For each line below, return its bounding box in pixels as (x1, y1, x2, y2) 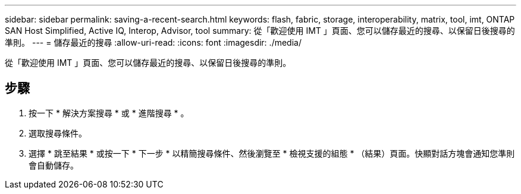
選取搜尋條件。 (29, 128, 87, 138)
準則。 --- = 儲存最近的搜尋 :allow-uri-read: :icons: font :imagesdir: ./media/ (5, 37, 302, 47)
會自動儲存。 (29, 160, 79, 170)
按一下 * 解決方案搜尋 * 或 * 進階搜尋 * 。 (29, 107, 189, 118)
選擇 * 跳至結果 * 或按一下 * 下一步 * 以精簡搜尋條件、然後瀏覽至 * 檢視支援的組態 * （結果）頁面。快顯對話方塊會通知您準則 (29, 148, 515, 158)
